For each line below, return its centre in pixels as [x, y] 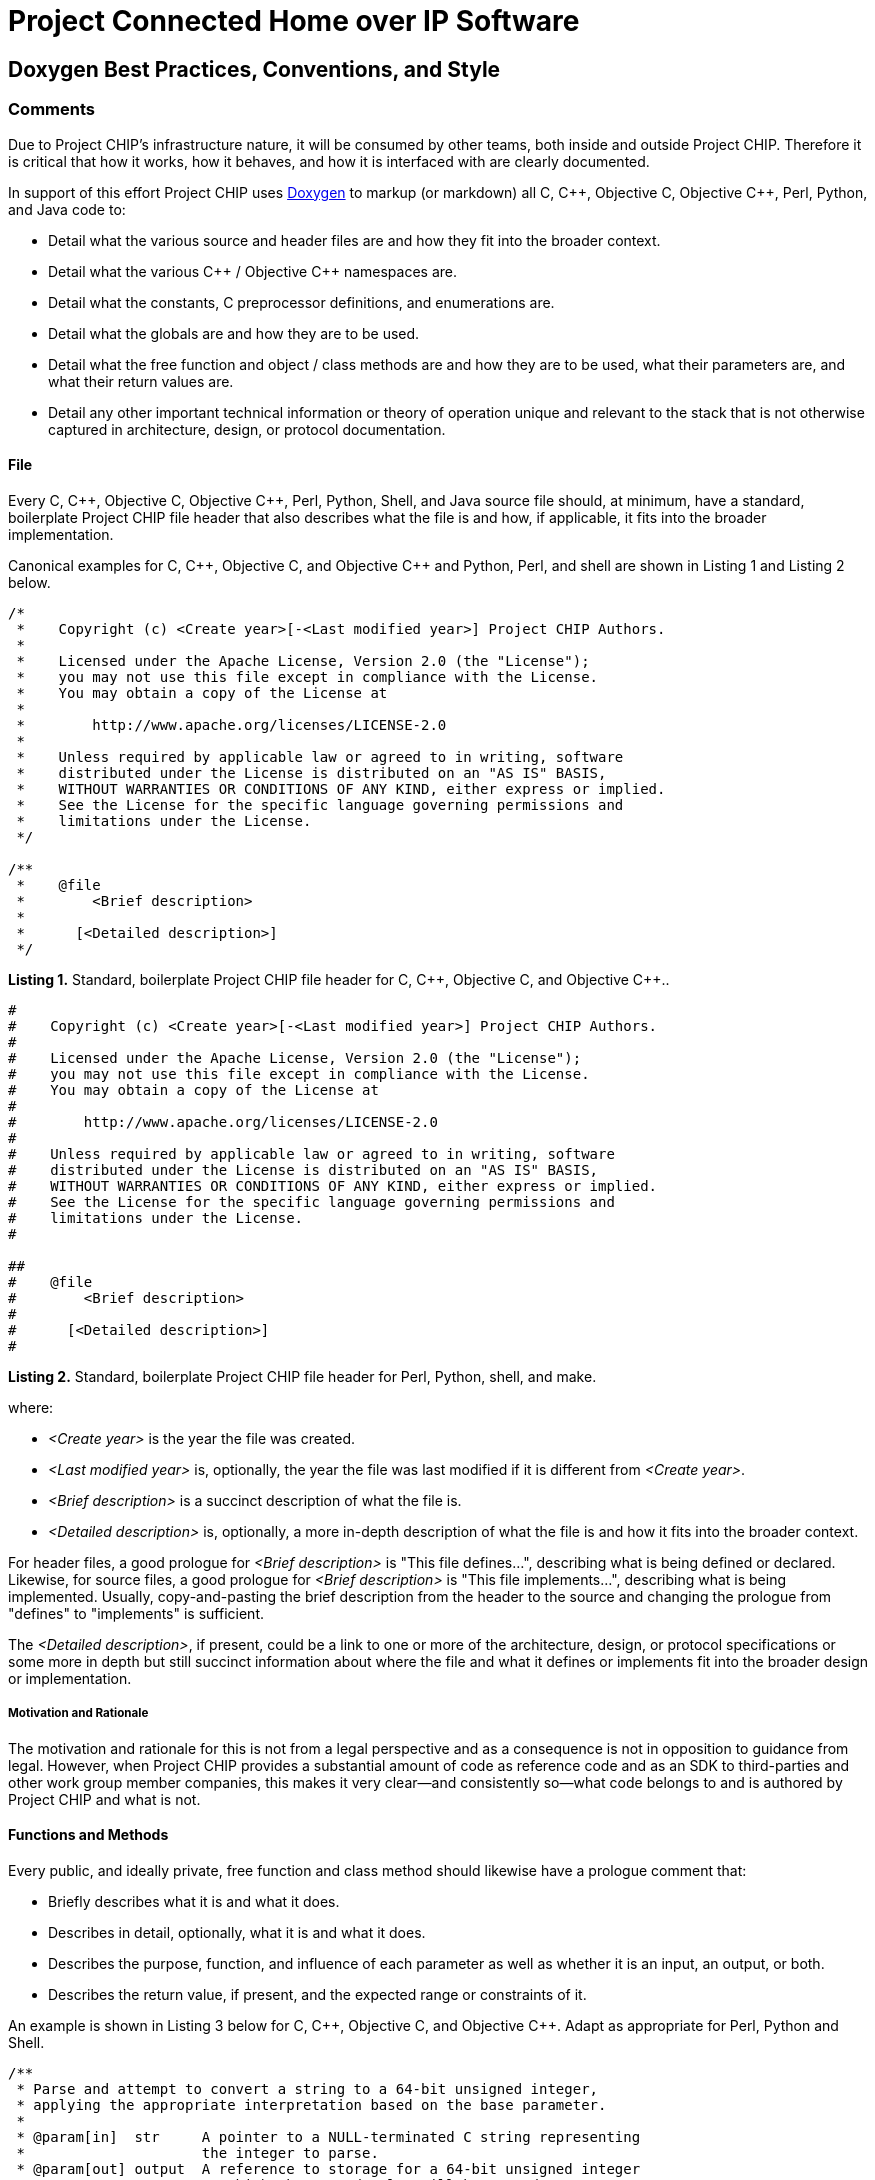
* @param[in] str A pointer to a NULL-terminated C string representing [328, 2136]
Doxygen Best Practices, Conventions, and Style [254, 69]
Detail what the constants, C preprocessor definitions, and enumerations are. [301, 302]
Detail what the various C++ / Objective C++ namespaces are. [252, 271]
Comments [51, 109]
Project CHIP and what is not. [104, 1799]
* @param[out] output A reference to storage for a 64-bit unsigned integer [328, 2168]
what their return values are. [141, 381]
